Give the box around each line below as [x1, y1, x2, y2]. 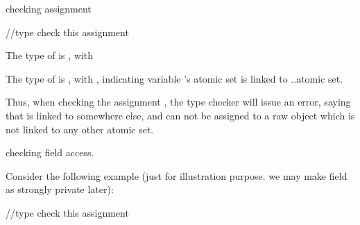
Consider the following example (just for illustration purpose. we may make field [6, 168, 348, 183]
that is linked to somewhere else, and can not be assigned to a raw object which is [6, 108, 355, 122]
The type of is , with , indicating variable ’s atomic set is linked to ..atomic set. [6, 71, 343, 85]
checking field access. [6, 145, 94, 160]
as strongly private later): [6, 182, 114, 197]
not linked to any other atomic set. [6, 122, 154, 136]
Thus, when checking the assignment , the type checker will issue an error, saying [6, 94, 351, 109]
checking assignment [6, 1, 92, 15]
